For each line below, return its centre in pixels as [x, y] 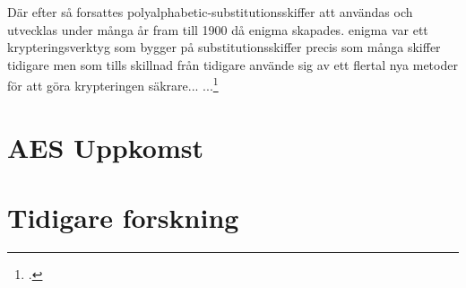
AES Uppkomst [105, 147]
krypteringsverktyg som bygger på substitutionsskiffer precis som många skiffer [224, 47]
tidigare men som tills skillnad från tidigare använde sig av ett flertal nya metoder [233, 64]
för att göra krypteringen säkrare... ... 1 [113, 84]
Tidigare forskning [123, 218]
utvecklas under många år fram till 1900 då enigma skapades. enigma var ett [218, 29]
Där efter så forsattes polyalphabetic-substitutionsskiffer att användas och [210, 12]
